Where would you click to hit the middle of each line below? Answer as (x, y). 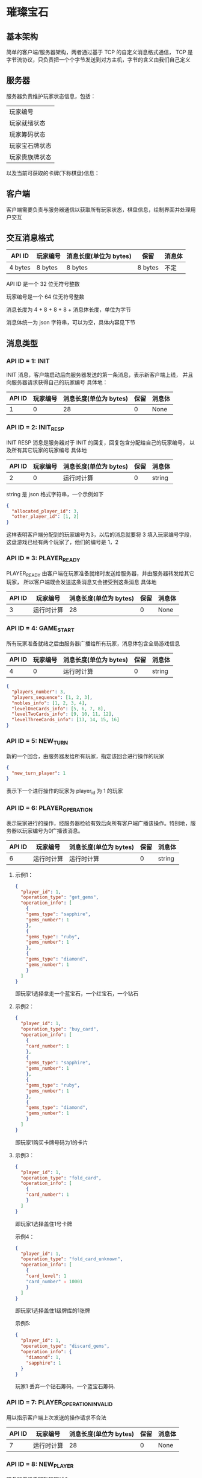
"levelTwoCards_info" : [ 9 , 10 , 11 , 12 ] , (63, 714)
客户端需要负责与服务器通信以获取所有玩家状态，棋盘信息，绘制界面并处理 (98, 209)
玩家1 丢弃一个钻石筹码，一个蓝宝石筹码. (65, 1386)
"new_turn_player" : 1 (39, 773)
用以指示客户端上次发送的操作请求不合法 (56, 1417)
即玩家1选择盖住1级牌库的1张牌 (52, 1311)
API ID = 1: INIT (28, 361)
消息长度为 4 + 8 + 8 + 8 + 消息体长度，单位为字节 (69, 310)
